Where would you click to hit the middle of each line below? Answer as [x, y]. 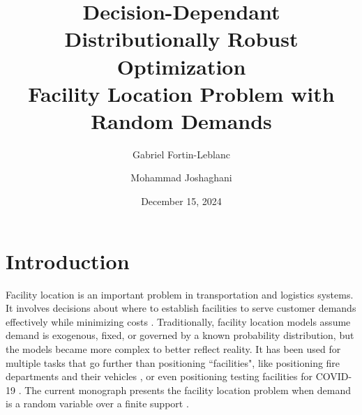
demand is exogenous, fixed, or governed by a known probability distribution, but [180, 335]
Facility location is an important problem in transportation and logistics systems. [180, 294]
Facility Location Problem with [181, 93]
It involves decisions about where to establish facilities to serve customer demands [181, 308]
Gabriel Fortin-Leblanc [181, 154]
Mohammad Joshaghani [181, 178]
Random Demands [181, 120]
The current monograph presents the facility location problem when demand [188, 390]
